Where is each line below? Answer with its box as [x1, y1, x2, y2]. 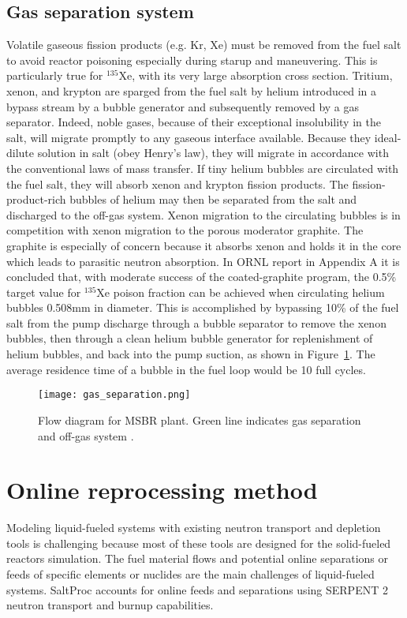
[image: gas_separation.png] [38, 389, 191, 401]
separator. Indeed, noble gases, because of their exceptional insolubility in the [6, 114, 381, 130]
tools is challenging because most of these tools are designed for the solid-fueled [6, 534, 391, 551]
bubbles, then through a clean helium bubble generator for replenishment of [6, 330, 373, 346]
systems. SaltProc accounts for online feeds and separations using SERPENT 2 [6, 581, 388, 597]
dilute [6, 144, 35, 161]
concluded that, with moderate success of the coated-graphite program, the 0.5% [6, 268, 397, 285]
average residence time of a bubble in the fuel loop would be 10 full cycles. [6, 361, 366, 377]
